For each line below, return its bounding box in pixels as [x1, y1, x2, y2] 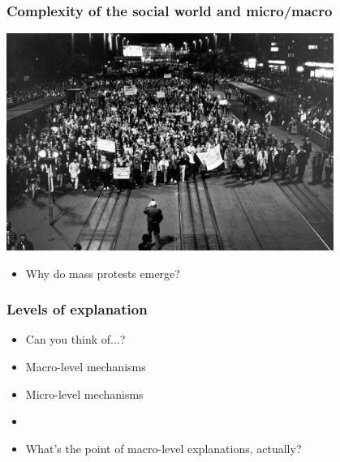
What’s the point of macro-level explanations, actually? [25, 439, 302, 456]
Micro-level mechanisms [25, 385, 144, 402]
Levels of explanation [6, 299, 148, 319]
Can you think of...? [25, 331, 126, 348]
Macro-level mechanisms [25, 357, 146, 374]
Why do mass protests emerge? [25, 264, 180, 281]
